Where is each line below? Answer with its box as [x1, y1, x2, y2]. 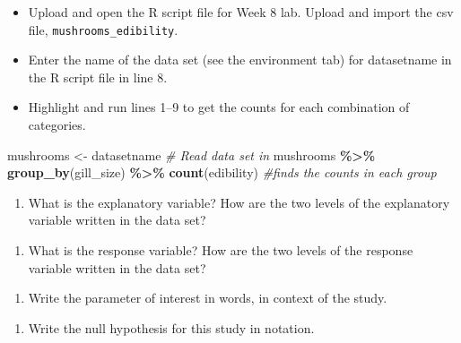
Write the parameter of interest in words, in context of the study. [28, 288, 387, 307]
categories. [28, 116, 86, 134]
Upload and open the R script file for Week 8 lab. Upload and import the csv [28, 3, 454, 21]
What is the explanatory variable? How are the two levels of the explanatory [28, 193, 450, 211]
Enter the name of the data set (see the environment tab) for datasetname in [28, 50, 452, 69]
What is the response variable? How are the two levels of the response [28, 241, 413, 259]
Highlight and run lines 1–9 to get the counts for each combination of [28, 98, 410, 116]
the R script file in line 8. [28, 67, 168, 86]
